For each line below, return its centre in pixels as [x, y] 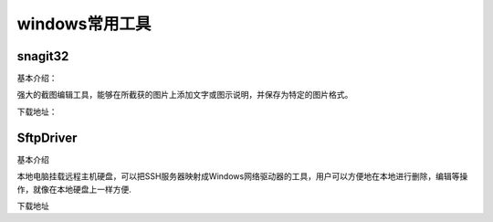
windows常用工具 [84, 24]
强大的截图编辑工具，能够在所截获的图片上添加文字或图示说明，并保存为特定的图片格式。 [185, 95]
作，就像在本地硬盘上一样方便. [74, 189]
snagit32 [43, 56]
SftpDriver [47, 137]
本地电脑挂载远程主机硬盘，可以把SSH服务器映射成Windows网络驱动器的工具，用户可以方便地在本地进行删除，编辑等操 [242, 176]
